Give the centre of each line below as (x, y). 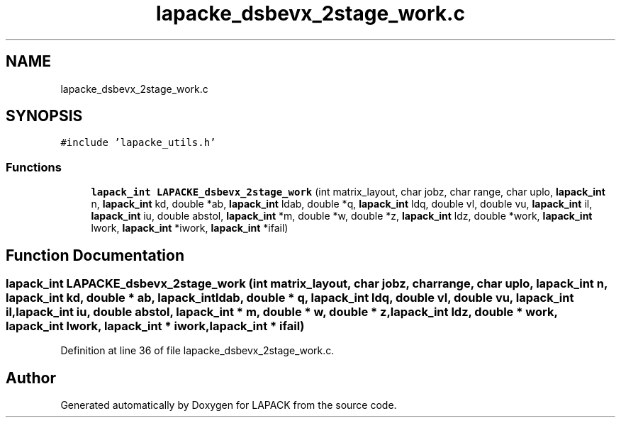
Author (31, 378)
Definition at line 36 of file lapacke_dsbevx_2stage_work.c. (197, 351)
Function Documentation (95, 255)
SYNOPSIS (44, 116)
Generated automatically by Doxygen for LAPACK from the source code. (229, 405)
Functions (34, 167)
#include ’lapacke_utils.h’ (138, 143)
